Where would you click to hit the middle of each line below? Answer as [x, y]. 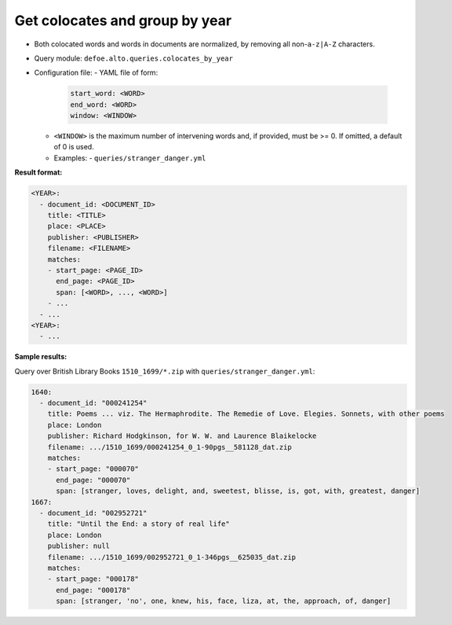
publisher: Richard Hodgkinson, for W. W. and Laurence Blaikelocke [182, 436]
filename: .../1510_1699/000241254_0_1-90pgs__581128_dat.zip [169, 447]
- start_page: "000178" [93, 579]
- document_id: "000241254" [93, 403]
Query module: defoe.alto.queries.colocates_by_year [133, 58]
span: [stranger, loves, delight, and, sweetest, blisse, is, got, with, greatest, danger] [238, 491]
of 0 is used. [74, 147]
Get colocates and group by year [123, 20]
